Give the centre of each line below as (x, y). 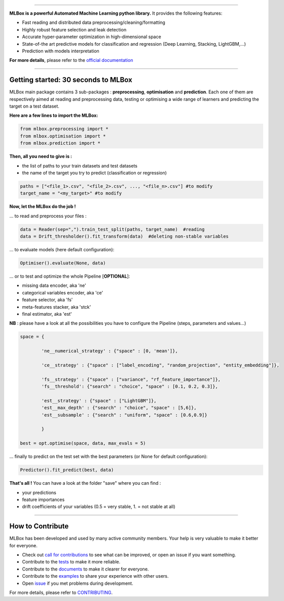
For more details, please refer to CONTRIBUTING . (61, 592)
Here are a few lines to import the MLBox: (54, 115)
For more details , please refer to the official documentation (71, 60)
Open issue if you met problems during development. (78, 583)
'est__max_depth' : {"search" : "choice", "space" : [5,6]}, (119, 408)
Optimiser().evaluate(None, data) (63, 263)
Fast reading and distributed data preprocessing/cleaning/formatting (94, 22)
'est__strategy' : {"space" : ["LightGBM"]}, (99, 400)
